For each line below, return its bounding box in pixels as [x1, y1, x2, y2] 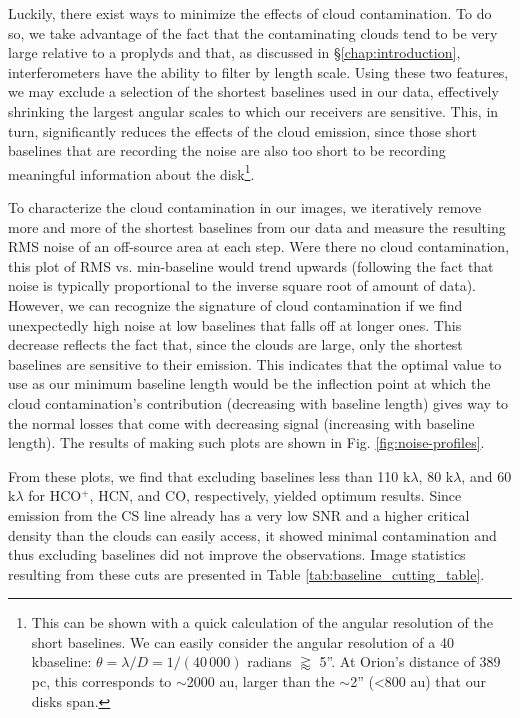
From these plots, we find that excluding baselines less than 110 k [8, 465, 411, 486]
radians [247, 651, 292, 672]
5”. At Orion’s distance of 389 [319, 651, 501, 672]
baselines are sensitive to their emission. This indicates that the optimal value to [8, 353, 502, 374]
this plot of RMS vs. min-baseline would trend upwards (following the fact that [8, 255, 494, 276]
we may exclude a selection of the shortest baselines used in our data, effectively [8, 81, 499, 102]
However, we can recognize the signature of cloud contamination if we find [8, 294, 463, 315]
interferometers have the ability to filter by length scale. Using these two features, [8, 61, 509, 82]
